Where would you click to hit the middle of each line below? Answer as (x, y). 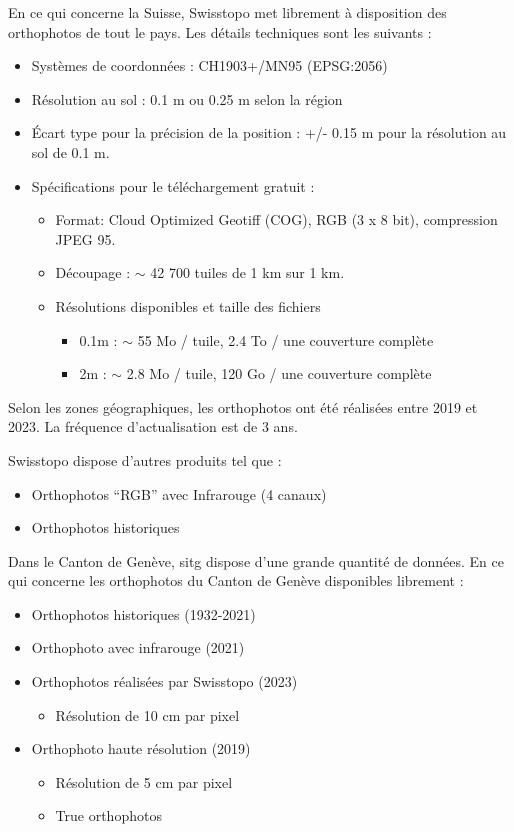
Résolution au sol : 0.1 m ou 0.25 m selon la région (187, 98)
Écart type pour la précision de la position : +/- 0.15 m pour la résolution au (269, 132)
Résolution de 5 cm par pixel (144, 781)
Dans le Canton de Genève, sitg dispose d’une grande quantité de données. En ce (256, 560)
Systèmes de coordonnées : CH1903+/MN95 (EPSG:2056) (209, 65)
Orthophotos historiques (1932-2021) (143, 613)
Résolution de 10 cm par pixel (147, 714)
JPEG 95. (85, 238)
